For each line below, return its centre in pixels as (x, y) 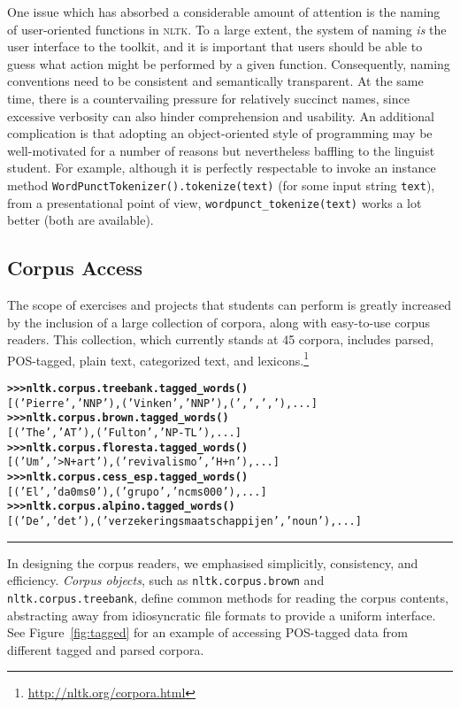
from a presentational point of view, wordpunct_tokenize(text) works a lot (215, 202)
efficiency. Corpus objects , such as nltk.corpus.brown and (166, 580)
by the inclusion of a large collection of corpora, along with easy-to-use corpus (219, 322)
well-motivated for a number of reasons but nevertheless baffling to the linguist (221, 150)
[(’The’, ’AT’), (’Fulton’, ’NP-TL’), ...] (124, 433)
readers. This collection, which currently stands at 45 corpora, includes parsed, (221, 339)
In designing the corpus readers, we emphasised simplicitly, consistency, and (213, 562)
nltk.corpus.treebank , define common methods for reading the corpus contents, (228, 597)
